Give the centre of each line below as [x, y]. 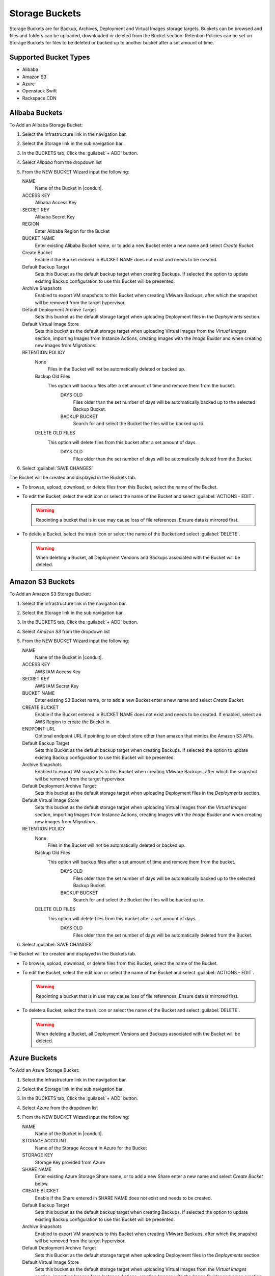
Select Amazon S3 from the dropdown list [66, 631]
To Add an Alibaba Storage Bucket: [46, 125]
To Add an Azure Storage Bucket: [45, 1070]
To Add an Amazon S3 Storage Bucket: [50, 594]
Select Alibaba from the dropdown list [62, 162]
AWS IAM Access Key [58, 672]
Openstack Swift [39, 91]
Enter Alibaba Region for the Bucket [72, 231]
